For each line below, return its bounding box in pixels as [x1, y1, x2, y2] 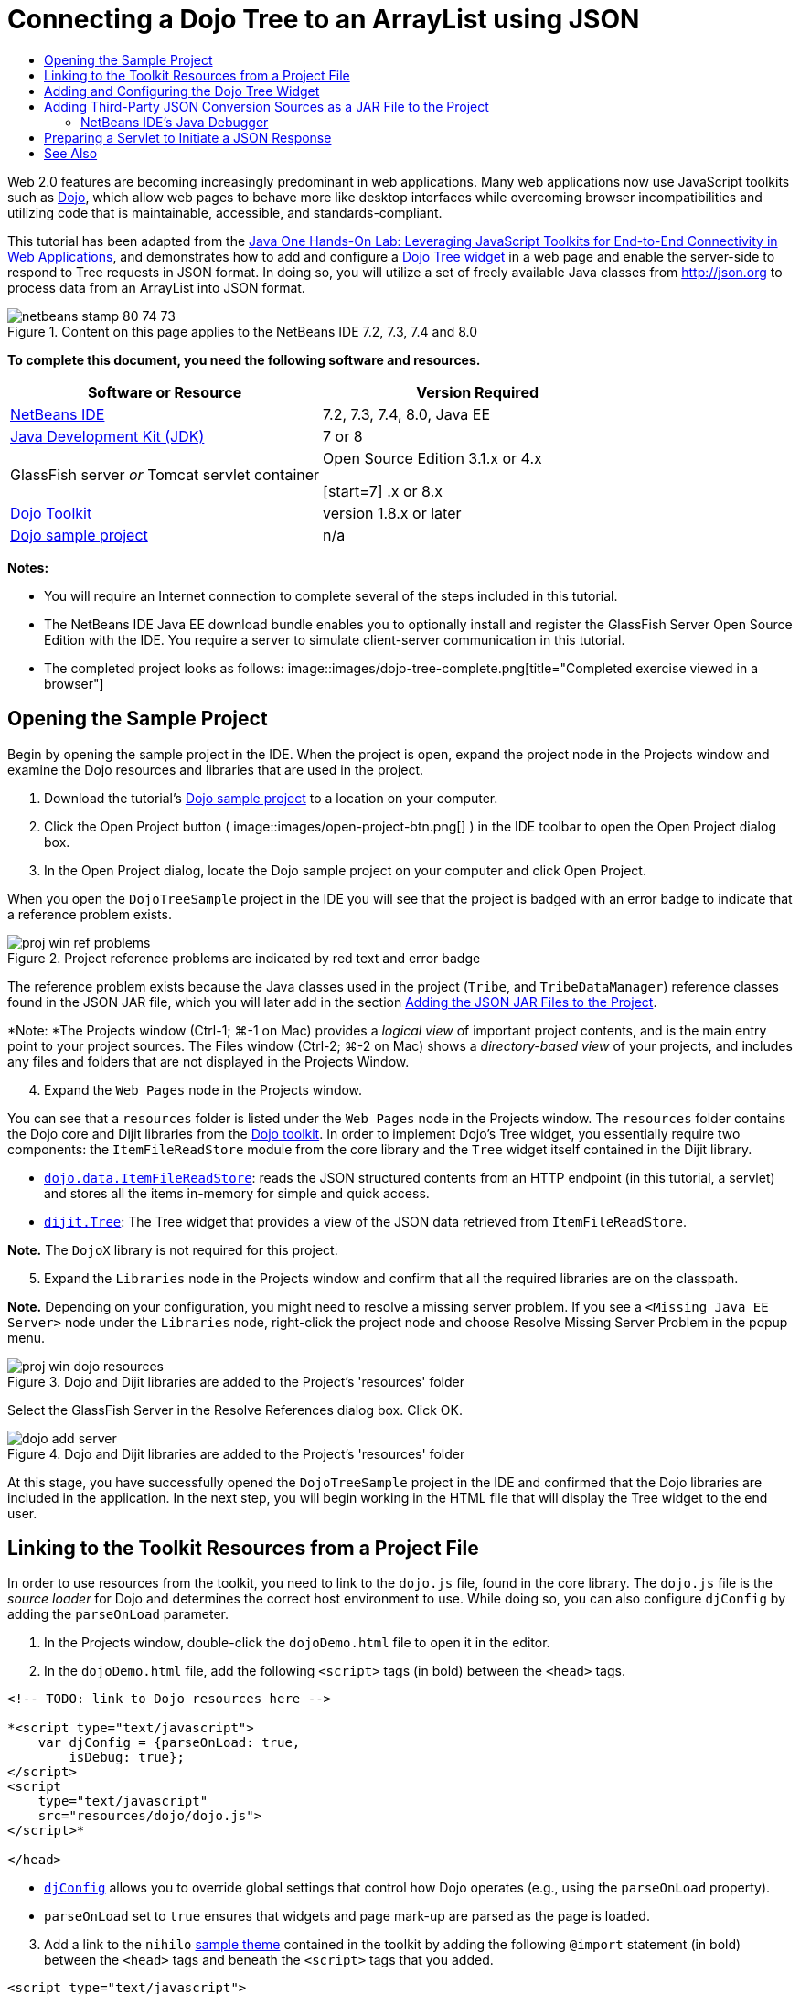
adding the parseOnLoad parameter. [7, 1606, 229, 1623]
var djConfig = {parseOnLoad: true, [37, 1735, 301, 1751]
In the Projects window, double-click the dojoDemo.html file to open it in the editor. [44, 1635, 550, 1651]
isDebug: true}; [69, 1750, 185, 1765]
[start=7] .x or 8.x [323, 481, 443, 500]
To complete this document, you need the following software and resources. [7, 351, 481, 368]
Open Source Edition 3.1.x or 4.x [323, 448, 542, 467]
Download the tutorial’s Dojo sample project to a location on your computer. [44, 789, 498, 806]
